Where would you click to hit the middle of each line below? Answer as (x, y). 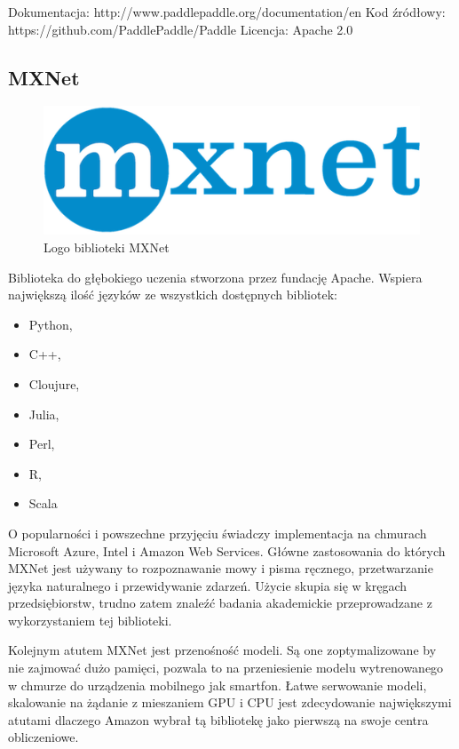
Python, (51, 324)
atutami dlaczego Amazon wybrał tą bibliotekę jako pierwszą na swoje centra (218, 719)
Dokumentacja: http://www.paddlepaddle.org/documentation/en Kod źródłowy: (227, 12)
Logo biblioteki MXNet (107, 247)
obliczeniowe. (44, 737)
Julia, (44, 414)
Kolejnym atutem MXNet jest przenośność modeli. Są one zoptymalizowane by (222, 650)
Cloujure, (54, 383)
